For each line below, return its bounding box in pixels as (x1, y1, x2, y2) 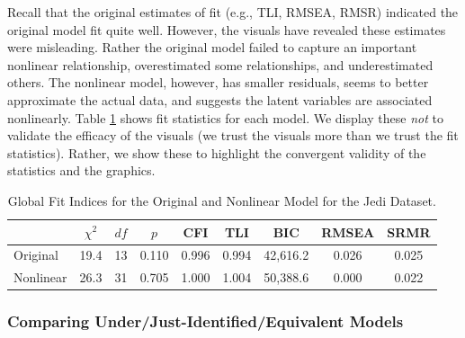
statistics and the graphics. (7, 161, 156, 180)
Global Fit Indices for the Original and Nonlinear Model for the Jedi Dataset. (7, 191, 436, 209)
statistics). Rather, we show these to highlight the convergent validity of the (7, 143, 426, 162)
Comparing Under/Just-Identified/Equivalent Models (7, 310, 404, 333)
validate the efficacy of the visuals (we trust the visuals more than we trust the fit (7, 126, 459, 145)
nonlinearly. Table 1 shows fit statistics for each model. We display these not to (7, 108, 443, 127)
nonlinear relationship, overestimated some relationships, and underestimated (7, 55, 434, 74)
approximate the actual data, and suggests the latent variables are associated (7, 90, 433, 109)
